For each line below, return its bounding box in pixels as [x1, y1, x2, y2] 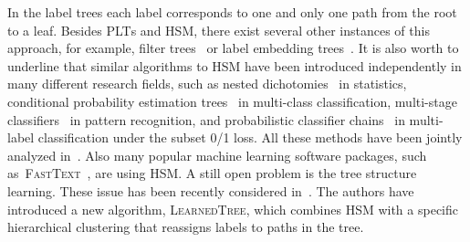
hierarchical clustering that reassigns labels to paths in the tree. [7, 217, 364, 237]
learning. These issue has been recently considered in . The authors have [7, 181, 414, 200]
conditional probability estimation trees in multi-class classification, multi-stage [7, 91, 457, 110]
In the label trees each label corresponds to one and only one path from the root [7, 3, 457, 21]
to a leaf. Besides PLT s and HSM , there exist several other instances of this [7, 20, 430, 39]
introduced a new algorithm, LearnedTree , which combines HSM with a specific [7, 199, 458, 218]
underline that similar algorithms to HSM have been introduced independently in [7, 56, 462, 75]
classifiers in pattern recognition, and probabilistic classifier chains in [7, 110, 405, 129]
